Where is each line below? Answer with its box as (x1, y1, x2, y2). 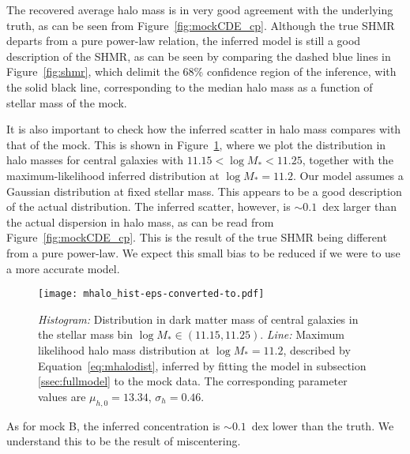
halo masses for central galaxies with (6, 152, 183, 168)
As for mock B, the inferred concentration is (6, 417, 220, 433)
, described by (283, 341, 351, 358)
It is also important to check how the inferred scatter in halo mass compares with (6, 121, 401, 137)
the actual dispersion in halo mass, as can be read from (6, 213, 274, 230)
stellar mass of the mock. (6, 94, 127, 111)
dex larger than (322, 198, 397, 215)
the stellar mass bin (38, 326, 134, 343)
